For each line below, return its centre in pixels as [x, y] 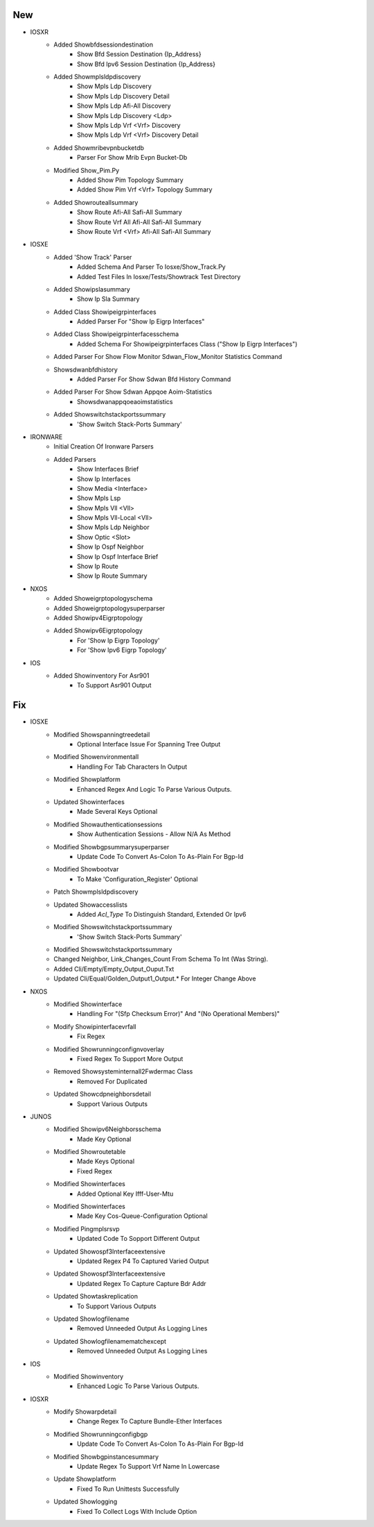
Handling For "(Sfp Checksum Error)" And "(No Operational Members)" [179, 1014]
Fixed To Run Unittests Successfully [128, 1489]
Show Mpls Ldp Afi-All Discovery [124, 106]
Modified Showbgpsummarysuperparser [112, 846]
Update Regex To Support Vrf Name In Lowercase [149, 1467]
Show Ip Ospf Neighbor [111, 547]
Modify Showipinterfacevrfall [95, 1026]
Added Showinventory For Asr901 [101, 675]
